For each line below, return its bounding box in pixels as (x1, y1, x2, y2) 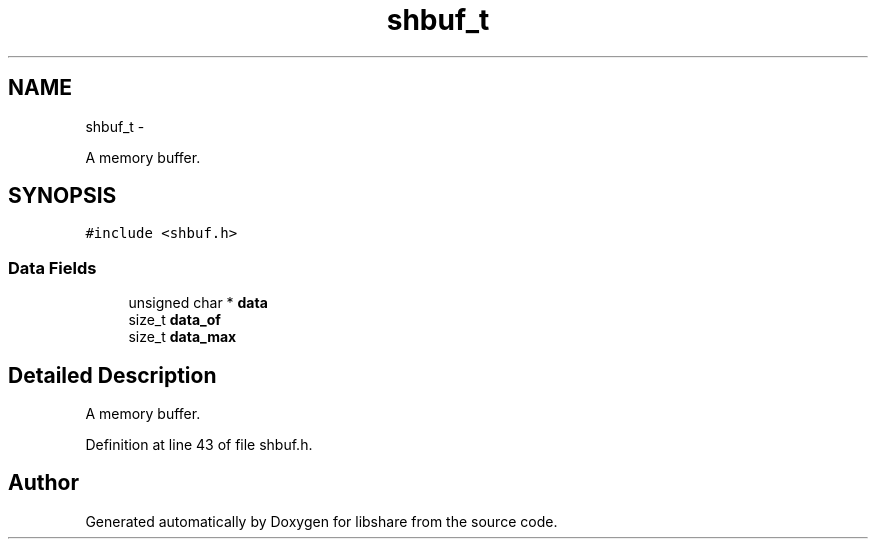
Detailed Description (8, 362, 217, 388)
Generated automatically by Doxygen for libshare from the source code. (85, 512, 558, 530)
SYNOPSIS (8, 183, 117, 209)
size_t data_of (128, 311, 221, 329)
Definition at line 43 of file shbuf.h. (85, 436, 313, 454)
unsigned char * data (128, 294, 268, 312)
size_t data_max (128, 328, 237, 346)
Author (8, 470, 79, 496)
